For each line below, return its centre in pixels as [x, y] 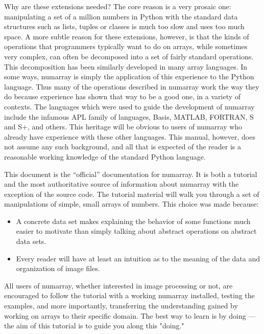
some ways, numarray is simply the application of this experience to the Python [129, 76]
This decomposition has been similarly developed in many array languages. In [126, 66]
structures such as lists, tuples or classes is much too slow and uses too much [124, 26]
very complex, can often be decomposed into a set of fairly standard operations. [129, 56]
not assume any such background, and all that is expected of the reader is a [123, 147]
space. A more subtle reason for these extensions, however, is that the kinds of [127, 36]
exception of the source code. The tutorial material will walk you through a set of [132, 194]
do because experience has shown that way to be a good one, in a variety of [123, 96]
